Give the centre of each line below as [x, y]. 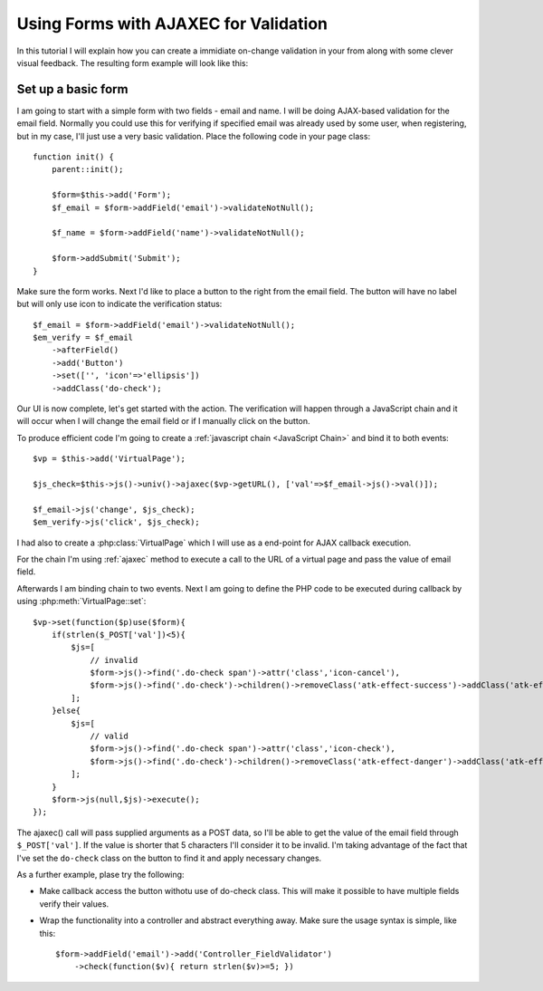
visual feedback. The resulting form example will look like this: [133, 63]
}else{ [66, 711]
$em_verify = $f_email [83, 338]
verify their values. [74, 904]
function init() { [74, 157]
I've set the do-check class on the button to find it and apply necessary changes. [169, 858]
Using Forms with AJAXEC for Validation [172, 24]
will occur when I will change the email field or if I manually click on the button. [164, 421]
